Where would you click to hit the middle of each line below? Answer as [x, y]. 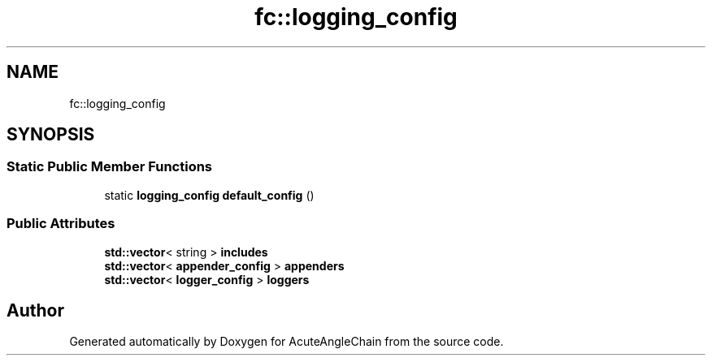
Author [35, 310]
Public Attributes [61, 224]
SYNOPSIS [51, 135]
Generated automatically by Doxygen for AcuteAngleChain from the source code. [287, 342]
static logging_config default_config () [209, 195]
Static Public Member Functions [110, 167]
